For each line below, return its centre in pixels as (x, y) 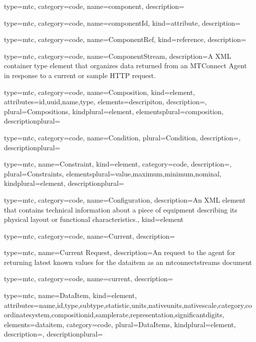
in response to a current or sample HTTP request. (80, 75)
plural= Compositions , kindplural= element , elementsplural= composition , (114, 111)
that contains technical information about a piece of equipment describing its (121, 209)
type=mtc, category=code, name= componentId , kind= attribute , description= (122, 22)
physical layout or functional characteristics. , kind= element (94, 219)
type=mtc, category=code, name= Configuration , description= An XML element (125, 199)
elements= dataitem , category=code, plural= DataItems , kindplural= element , (120, 324)
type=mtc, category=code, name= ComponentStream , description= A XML (118, 56)
